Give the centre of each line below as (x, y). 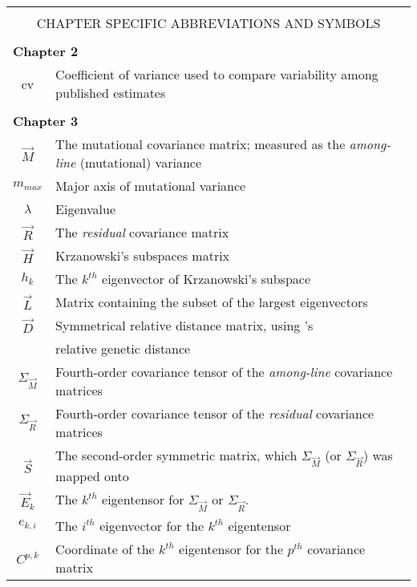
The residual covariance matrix (142, 232)
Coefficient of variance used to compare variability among (217, 74)
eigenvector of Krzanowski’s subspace (206, 279)
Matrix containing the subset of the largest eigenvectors (212, 302)
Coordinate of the (105, 549)
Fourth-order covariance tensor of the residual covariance (215, 413)
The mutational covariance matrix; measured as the (200, 144)
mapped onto (92, 476)
